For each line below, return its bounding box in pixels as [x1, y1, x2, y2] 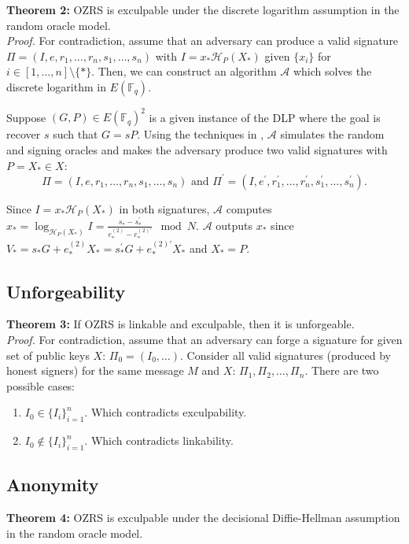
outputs [216, 216, 253, 233]
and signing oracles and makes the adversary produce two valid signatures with [6, 142, 388, 158]
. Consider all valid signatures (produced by [180, 346, 391, 363]
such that [53, 126, 98, 142]
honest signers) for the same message [6, 362, 184, 379]
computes [226, 200, 272, 216]
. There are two [304, 362, 379, 379]
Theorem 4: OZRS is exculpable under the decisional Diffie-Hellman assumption [6, 509, 400, 526]
